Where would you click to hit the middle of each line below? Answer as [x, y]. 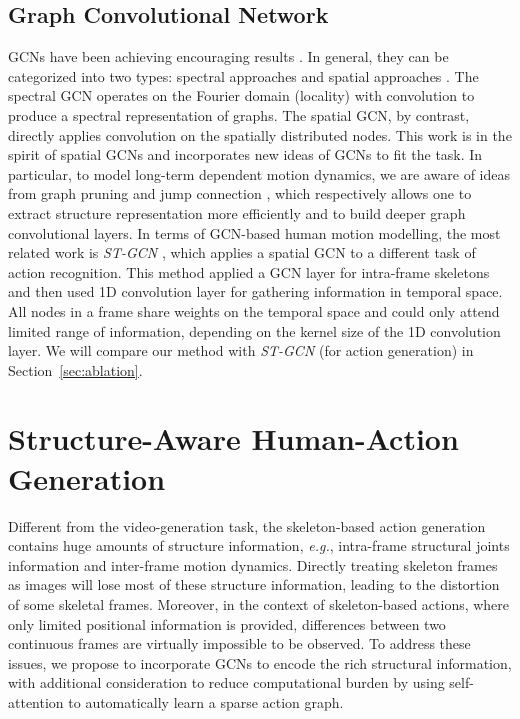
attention [36, 701]
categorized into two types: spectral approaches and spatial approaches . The [243, 75]
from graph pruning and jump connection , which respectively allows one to [240, 193]
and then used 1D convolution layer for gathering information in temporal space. [255, 291]
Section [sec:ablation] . [75, 369]
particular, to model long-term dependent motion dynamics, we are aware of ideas [259, 173]
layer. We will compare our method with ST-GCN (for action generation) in [241, 350]
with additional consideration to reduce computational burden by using [226, 682]
